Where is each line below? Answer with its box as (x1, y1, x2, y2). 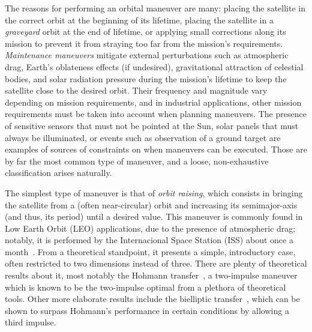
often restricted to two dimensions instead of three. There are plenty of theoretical (5, 257, 307, 270)
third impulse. (5, 316, 56, 328)
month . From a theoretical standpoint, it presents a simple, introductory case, (5, 245, 296, 258)
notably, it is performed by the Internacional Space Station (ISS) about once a (5, 234, 293, 246)
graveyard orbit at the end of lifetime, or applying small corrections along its (5, 25, 286, 38)
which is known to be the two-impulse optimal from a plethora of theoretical (5, 280, 286, 293)
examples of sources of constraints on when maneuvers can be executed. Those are (5, 143, 307, 155)
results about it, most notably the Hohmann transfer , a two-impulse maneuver (5, 269, 298, 282)
